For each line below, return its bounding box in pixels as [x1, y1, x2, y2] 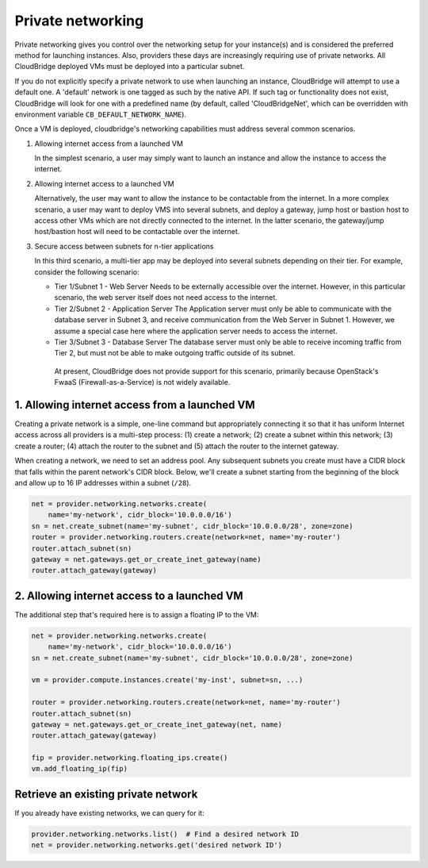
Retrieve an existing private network [14, 787, 198, 801]
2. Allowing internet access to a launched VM [14, 589, 243, 602]
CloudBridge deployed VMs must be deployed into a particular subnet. [14, 62, 245, 71]
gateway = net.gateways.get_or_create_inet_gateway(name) [31, 555, 262, 563]
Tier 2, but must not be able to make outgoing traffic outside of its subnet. [54, 348, 296, 358]
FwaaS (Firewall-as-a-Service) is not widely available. [54, 378, 231, 387]
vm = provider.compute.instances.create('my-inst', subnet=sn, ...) [31, 675, 304, 685]
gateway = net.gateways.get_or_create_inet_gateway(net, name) [31, 720, 283, 729]
